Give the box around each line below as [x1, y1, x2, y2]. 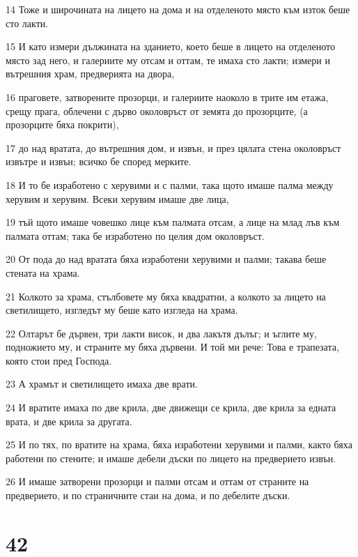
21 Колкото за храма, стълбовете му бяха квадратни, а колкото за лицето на [6, 289, 326, 303]
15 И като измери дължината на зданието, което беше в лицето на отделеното [6, 39, 336, 54]
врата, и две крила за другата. [6, 413, 132, 428]
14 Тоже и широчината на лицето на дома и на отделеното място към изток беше [6, 2, 350, 16]
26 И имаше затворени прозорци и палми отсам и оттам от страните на [6, 474, 309, 489]
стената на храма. [6, 265, 80, 280]
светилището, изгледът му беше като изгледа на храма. [6, 303, 238, 317]
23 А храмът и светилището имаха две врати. [6, 376, 198, 391]
